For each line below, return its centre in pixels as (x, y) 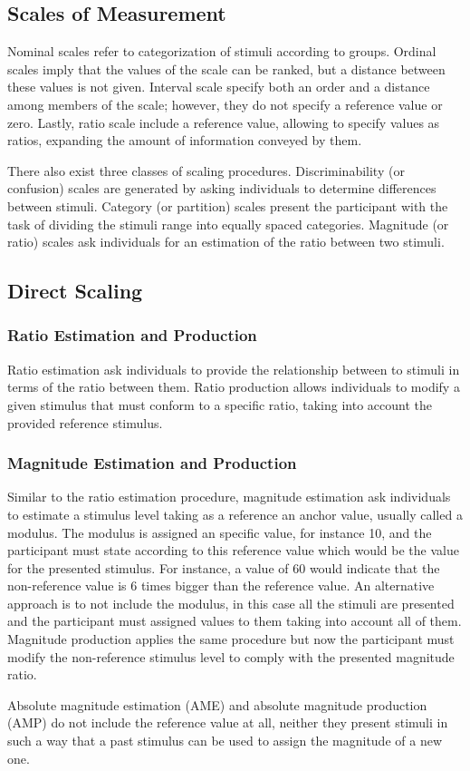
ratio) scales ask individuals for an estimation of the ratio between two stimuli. (226, 242)
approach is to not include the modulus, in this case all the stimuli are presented (231, 603)
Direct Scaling (75, 291)
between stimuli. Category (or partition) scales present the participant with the (228, 205)
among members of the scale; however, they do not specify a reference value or (225, 104)
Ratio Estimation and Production (132, 335)
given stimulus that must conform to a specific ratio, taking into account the (220, 404)
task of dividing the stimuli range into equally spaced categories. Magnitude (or (228, 224)
